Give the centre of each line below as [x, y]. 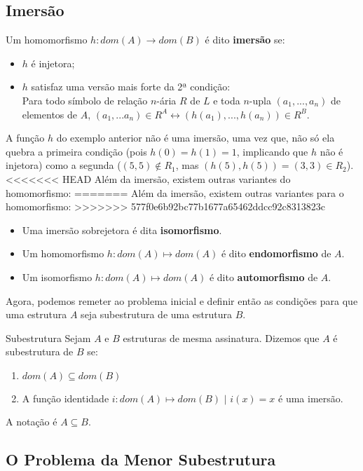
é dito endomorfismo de [276, 253]
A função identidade [66, 398]
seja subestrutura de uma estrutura [157, 314]
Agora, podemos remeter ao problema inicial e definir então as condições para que [182, 300]
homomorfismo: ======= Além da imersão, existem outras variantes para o [175, 192]
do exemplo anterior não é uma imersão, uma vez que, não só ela [196, 138]
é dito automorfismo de [263, 277]
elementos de [50, 114]
